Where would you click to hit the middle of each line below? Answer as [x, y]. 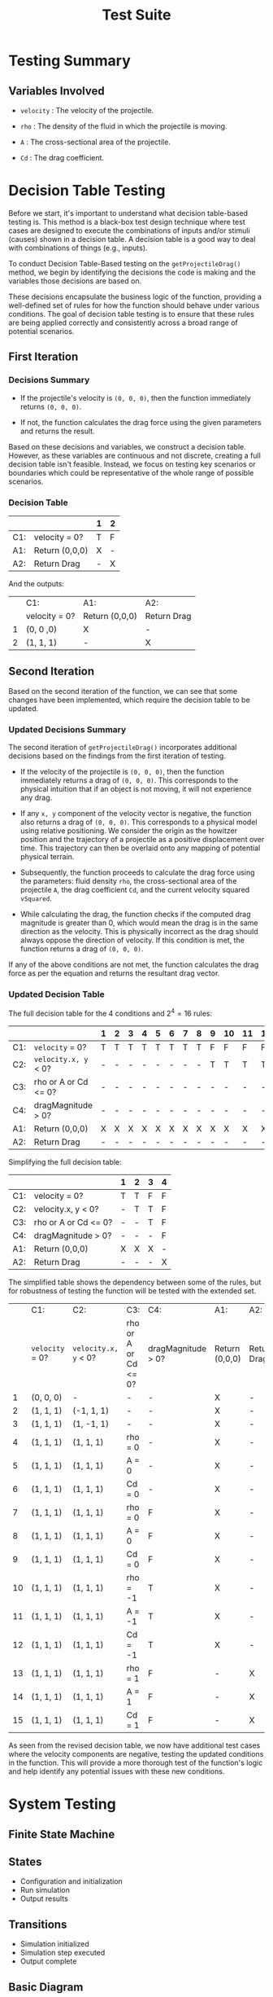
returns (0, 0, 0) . [51, 406]
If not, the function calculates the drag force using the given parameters [141, 422]
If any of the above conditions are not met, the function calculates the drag [134, 965]
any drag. [36, 798]
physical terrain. [47, 857]
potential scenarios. [41, 331]
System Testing [62, 1804]
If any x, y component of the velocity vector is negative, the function [136, 814]
